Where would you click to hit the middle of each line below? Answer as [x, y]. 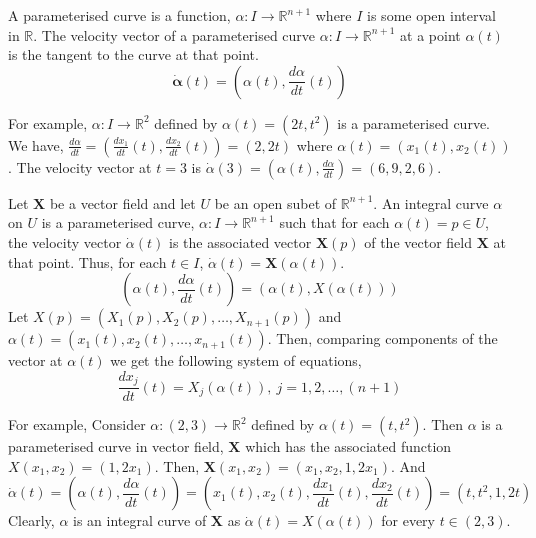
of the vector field [418, 241]
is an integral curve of [140, 520]
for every [408, 520]
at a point [430, 34]
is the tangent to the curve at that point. [133, 54]
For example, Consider [77, 424]
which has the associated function [348, 446]
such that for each [334, 222]
